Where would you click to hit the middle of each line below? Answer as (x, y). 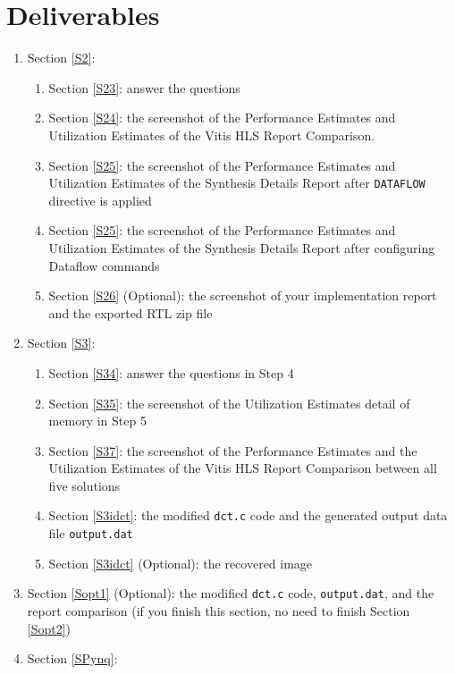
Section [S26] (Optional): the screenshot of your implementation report (243, 295)
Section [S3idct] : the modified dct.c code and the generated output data (248, 515)
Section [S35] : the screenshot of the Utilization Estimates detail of (229, 403)
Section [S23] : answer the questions (144, 87)
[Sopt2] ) (49, 628)
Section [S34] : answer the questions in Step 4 (171, 372)
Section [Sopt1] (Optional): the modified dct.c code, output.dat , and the (231, 593)
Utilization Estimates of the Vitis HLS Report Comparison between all (243, 468)
